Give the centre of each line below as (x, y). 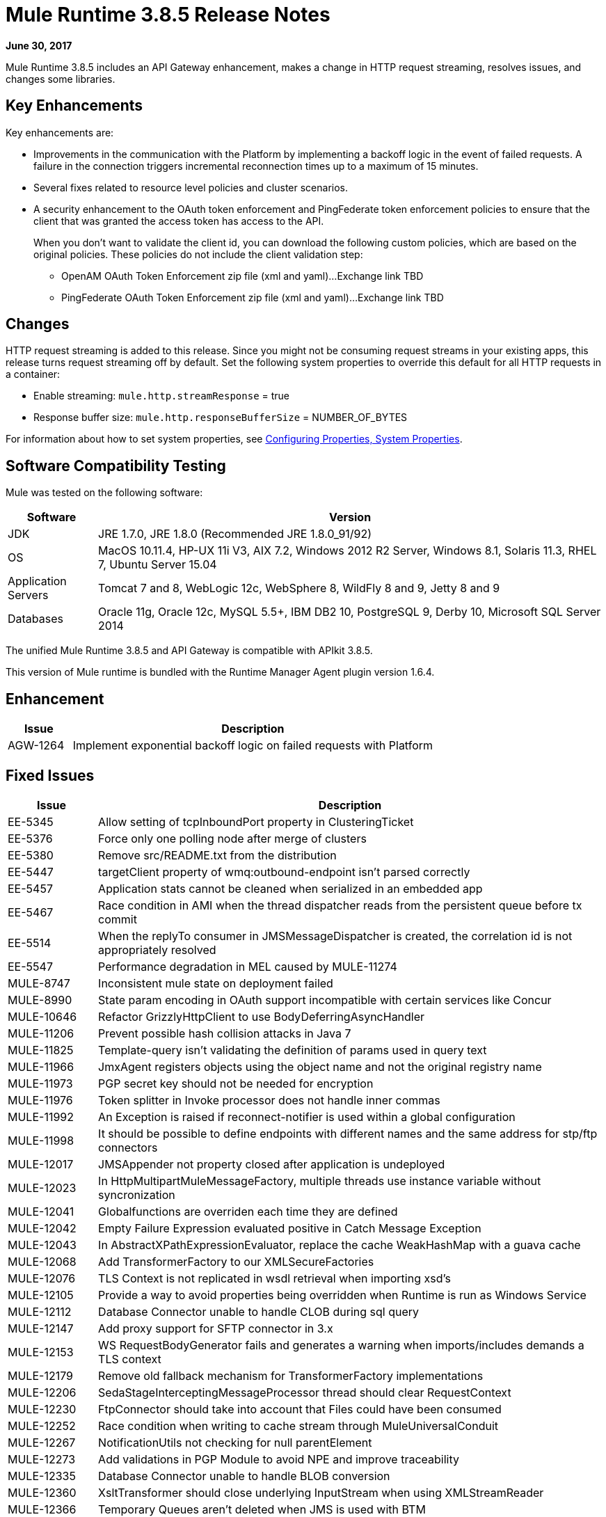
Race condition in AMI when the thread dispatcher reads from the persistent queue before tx (340, 905)
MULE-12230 (42, 1409)
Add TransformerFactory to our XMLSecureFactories (236, 1261)
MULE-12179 (40, 1375)
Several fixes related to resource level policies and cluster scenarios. (191, 187)
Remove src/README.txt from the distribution (217, 855)
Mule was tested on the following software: (104, 493)
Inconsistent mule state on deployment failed (216, 983)
